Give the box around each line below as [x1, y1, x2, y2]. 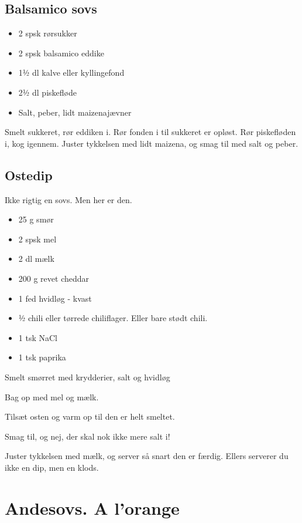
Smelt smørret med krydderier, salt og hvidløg [5, 370, 170, 383]
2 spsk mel [18, 232, 57, 245]
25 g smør [18, 213, 54, 225]
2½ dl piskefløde [18, 86, 77, 98]
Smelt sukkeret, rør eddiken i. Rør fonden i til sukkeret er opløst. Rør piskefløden [5, 126, 296, 138]
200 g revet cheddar [18, 272, 90, 284]
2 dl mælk [18, 252, 54, 265]
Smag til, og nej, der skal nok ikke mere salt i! [5, 430, 170, 442]
